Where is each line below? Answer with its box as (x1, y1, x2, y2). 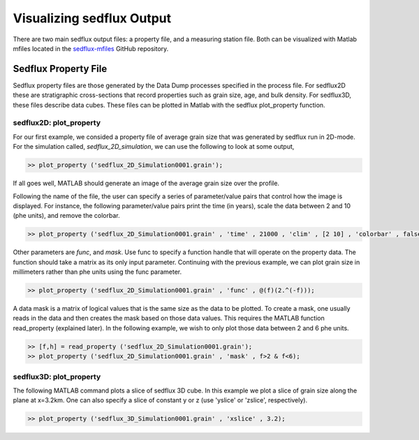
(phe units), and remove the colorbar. (13, 212, 120, 220)
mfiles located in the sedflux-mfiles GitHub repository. (13, 44, 169, 52)
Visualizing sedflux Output (13, 10, 172, 26)
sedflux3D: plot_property (13, 372, 101, 381)
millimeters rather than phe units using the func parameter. (13, 267, 182, 276)
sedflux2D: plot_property (13, 118, 101, 128)
